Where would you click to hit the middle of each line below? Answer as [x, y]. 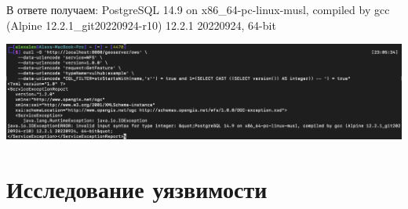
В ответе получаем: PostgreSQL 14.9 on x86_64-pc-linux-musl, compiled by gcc [198, 9]
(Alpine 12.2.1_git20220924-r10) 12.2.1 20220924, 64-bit [141, 25]
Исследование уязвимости [137, 188]
